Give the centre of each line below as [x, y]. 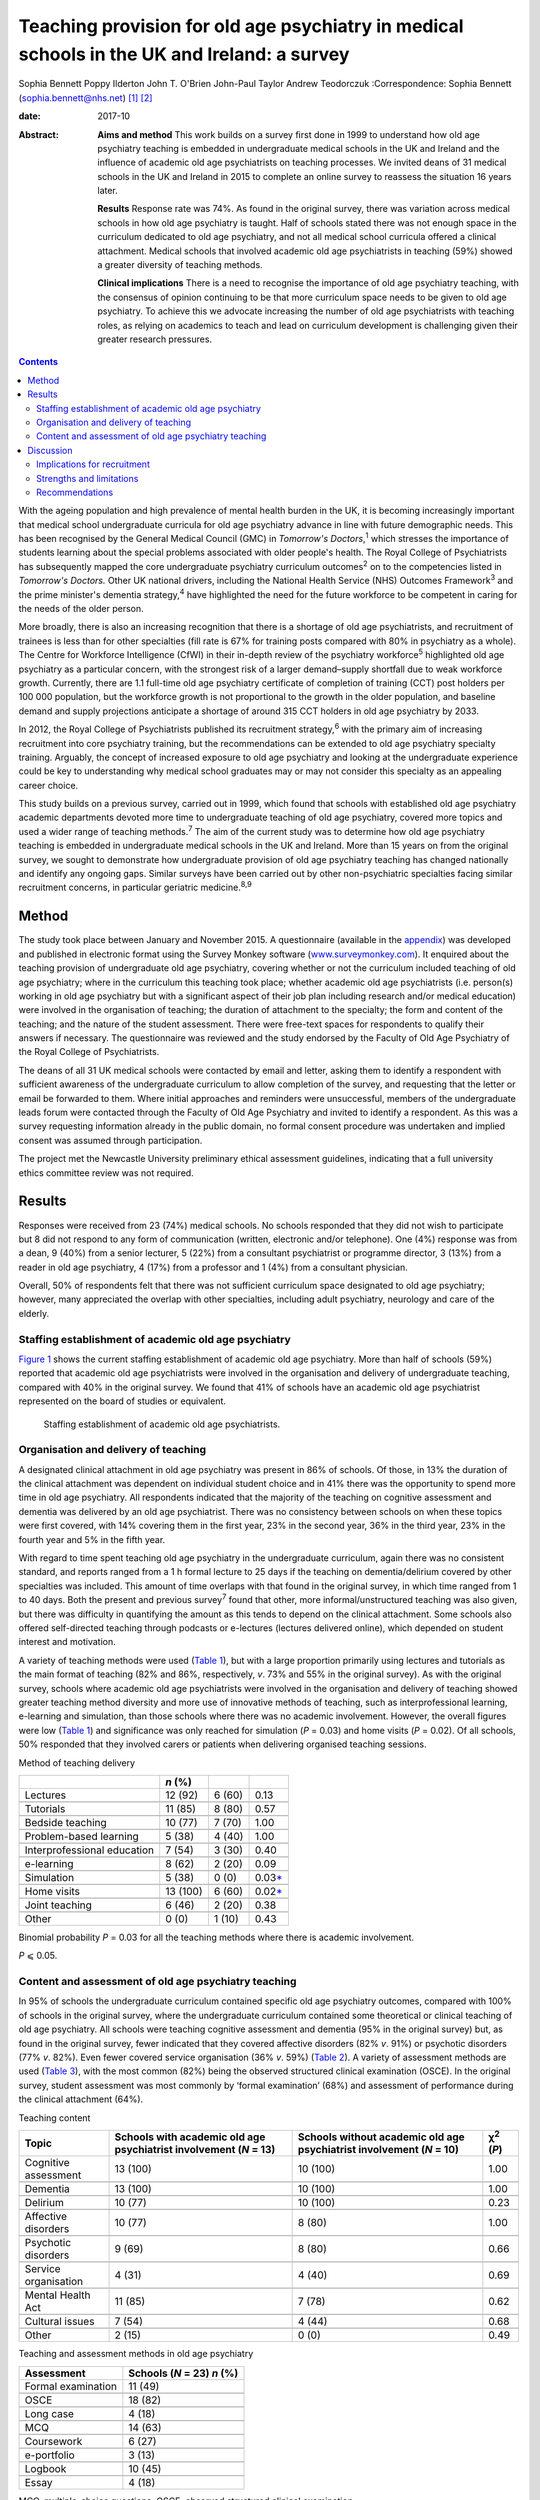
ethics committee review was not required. [106, 1172]
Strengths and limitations [87, 478]
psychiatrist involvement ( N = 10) [378, 2150]
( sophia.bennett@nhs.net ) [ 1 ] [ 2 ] [85, 97]
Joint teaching [58, 1905]
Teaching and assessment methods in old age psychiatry [136, 2354]
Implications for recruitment [93, 464]
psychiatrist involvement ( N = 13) [195, 2150]
